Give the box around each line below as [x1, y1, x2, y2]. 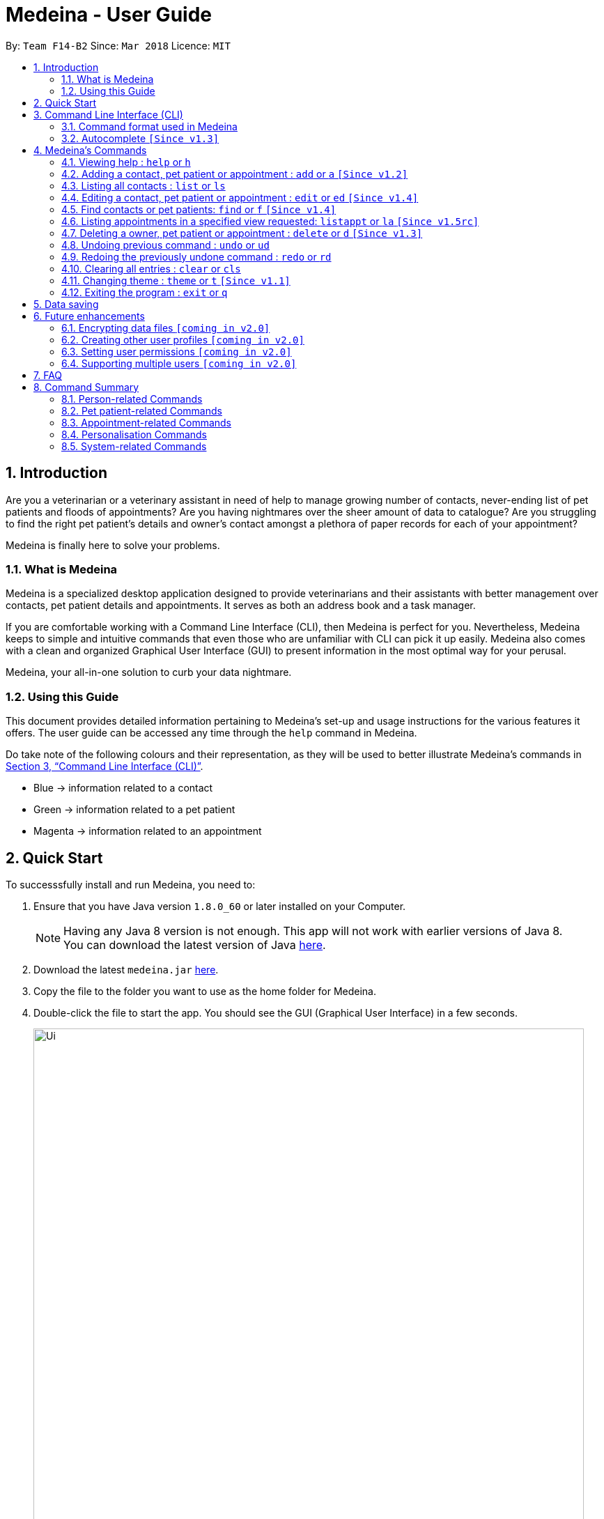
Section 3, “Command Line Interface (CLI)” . [6, 760, 203, 773]
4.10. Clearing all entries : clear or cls [61, 262, 241, 275]
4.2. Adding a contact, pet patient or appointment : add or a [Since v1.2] [61, 167, 408, 180]
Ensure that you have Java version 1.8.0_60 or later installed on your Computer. [33, 900, 406, 912]
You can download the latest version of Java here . [63, 937, 326, 952]
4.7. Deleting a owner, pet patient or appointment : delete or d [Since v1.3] [61, 226, 423, 239]
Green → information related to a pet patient [33, 803, 235, 816]
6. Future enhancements [33, 309, 145, 322]
